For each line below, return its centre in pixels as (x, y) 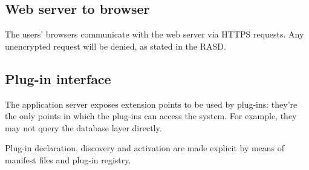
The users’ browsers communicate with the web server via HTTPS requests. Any (154, 34)
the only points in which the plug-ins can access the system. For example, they (151, 116)
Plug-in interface (58, 78)
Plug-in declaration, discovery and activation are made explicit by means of (145, 148)
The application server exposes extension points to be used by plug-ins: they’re (151, 104)
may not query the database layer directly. (83, 127)
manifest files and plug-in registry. (68, 159)
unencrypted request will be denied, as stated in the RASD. (115, 46)
